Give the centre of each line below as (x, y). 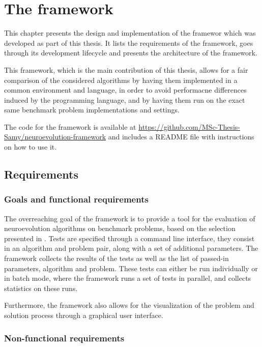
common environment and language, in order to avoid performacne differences (125, 90)
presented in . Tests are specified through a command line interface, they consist (129, 238)
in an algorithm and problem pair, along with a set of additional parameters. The (131, 248)
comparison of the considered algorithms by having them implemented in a (121, 80)
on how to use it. (31, 147)
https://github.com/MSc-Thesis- (189, 126)
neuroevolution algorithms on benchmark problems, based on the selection (120, 228)
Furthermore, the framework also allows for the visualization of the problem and (129, 305)
